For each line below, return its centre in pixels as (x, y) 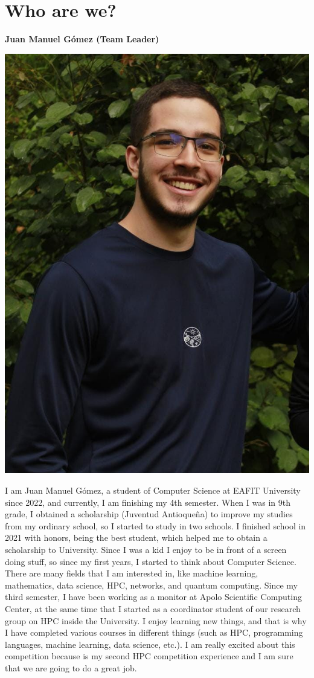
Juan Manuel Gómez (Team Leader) (82, 39)
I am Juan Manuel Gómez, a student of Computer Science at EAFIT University (153, 490)
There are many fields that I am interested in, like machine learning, (132, 573)
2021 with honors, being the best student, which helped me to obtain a (136, 538)
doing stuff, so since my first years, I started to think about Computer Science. (151, 561)
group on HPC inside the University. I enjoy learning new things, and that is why (156, 620)
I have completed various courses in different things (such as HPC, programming (154, 632)
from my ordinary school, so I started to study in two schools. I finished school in (155, 525)
